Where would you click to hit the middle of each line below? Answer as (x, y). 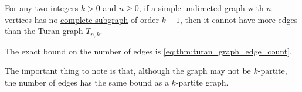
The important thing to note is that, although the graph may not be (128, 71)
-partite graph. (202, 82)
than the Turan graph (44, 31)
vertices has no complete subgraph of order (82, 19)
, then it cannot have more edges (239, 19)
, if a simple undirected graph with (201, 8)
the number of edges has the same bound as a (87, 82)
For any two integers (42, 8)
